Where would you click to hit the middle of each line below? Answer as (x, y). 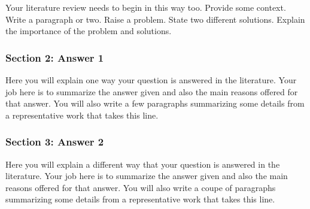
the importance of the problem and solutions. (89, 31)
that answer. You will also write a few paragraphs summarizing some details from (155, 103)
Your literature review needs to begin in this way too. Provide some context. (146, 7)
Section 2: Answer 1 (55, 57)
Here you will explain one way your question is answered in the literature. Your (151, 80)
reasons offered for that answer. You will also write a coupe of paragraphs (141, 187)
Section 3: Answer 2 (55, 142)
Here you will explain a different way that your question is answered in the (143, 164)
